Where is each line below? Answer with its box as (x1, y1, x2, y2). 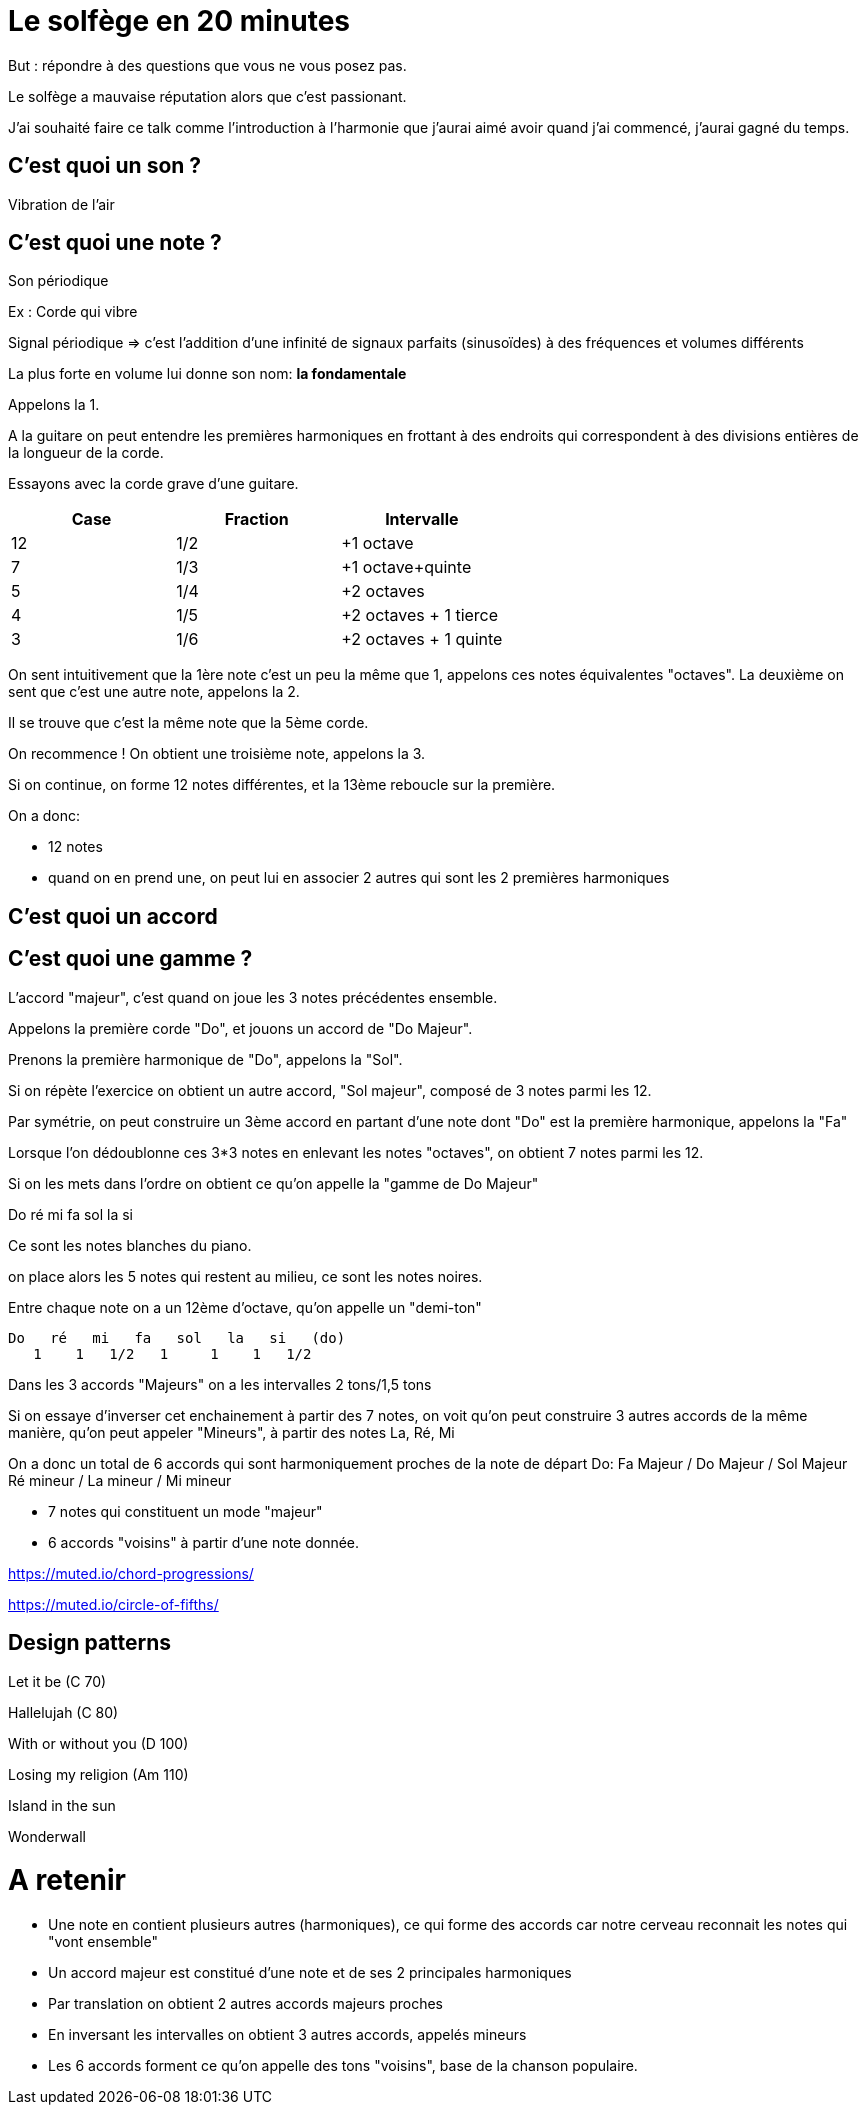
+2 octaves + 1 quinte (341, 629, 503, 650)
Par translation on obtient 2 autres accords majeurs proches (48, 1995, 444, 2013)
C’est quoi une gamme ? (8, 946, 253, 972)
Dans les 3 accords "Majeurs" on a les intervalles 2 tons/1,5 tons (8, 1375, 432, 1393)
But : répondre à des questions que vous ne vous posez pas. (8, 56, 407, 74)
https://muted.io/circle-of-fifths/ (8, 1595, 219, 1613)
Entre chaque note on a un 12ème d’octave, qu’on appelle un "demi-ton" (8, 1298, 482, 1316)
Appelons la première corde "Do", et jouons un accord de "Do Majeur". (8, 1019, 473, 1037)
